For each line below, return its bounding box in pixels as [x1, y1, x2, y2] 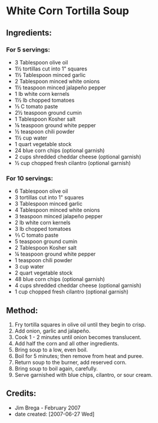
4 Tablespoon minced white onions [14, 206, 100, 214]
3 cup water [14, 263, 44, 270]
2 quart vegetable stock [14, 269, 73, 276]
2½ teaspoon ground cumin [14, 109, 82, 116]
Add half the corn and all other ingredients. [14, 340, 119, 347]
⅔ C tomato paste [14, 232, 59, 239]
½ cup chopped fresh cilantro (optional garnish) [14, 159, 131, 166]
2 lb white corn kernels [14, 219, 71, 226]
